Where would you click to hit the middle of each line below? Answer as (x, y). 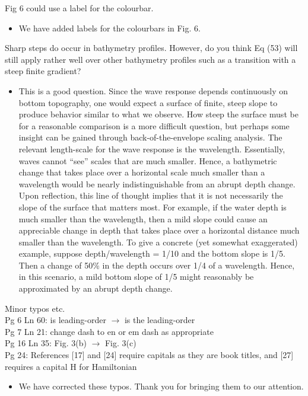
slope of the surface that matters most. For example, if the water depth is (153, 207)
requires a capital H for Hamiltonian (71, 366)
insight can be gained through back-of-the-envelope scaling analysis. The (150, 137)
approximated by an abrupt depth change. (96, 288)
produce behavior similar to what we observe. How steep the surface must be (158, 114)
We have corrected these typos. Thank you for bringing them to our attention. (161, 386)
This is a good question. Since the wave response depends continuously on (153, 90)
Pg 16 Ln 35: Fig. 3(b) (46, 343)
